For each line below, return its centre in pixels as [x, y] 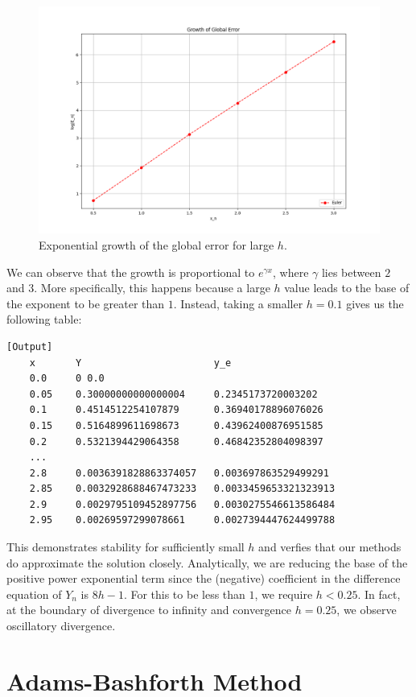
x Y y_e [130, 363]
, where [290, 272]
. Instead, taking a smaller [238, 303]
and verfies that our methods [330, 547]
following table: [44, 319]
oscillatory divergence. [61, 626]
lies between [351, 272]
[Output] [30, 346]
